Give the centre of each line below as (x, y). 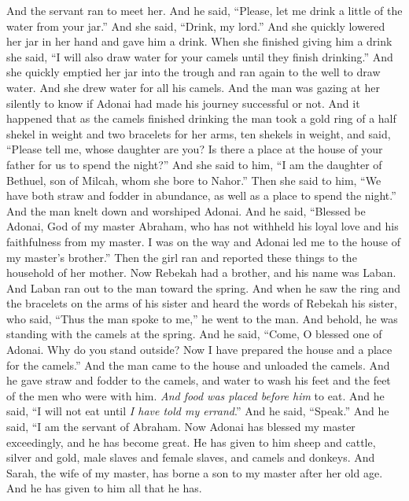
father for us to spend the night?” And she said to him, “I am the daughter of (194, 164)
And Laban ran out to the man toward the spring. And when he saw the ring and (204, 287)
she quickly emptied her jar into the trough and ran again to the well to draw (193, 72)
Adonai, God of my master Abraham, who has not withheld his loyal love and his (203, 226)
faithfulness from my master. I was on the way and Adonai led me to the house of (203, 241)
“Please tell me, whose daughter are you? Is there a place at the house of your (195, 149)
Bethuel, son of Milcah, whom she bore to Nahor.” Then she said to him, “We (194, 180)
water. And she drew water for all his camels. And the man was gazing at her (193, 87)
